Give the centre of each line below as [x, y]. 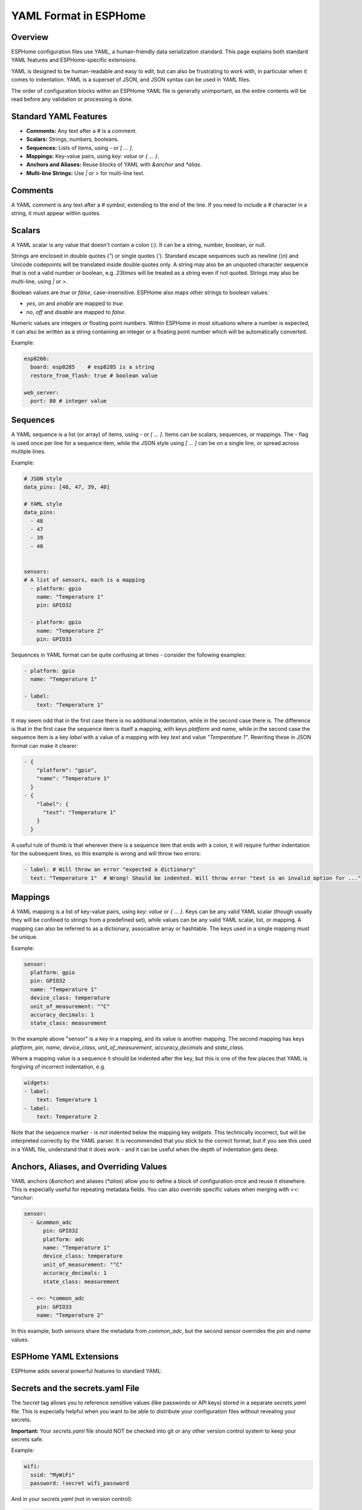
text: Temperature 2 [67, 1117]
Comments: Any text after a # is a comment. [81, 130]
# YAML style [43, 504]
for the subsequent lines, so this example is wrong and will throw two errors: [106, 853]
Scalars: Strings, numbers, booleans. [73, 140]
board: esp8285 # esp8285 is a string [93, 367]
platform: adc [64, 1239]
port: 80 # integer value [68, 401]
